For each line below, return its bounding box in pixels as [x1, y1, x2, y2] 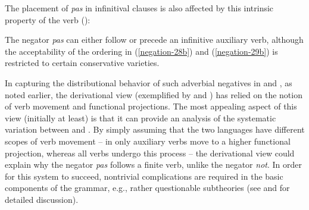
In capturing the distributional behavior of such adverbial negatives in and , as [5, 76, 292, 89]
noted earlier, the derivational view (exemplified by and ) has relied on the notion [5, 88, 302, 101]
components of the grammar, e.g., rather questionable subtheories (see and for [5, 181, 290, 194]
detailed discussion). [5, 193, 79, 205]
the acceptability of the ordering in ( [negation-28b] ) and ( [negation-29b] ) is [5, 45, 278, 57]
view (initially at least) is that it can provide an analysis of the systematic [5, 111, 276, 124]
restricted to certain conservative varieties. [5, 57, 160, 69]
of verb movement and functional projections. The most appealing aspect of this [5, 100, 297, 112]
